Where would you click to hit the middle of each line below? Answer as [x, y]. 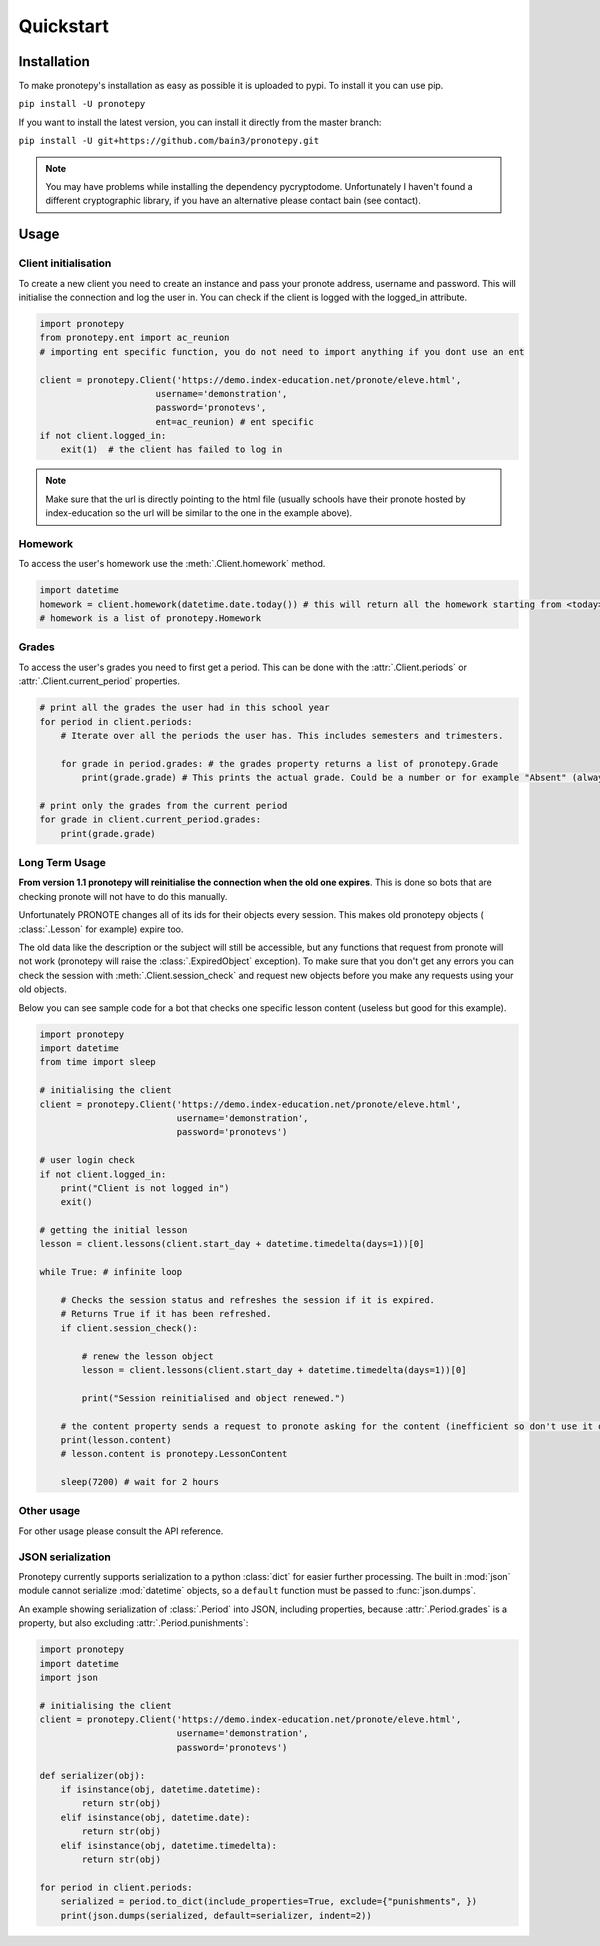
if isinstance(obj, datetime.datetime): [161, 1789]
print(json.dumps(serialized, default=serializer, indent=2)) [216, 1915]
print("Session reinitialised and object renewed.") [213, 1398]
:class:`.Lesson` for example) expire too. [101, 929]
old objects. [42, 989]
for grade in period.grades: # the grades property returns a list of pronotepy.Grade [279, 763]
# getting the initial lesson [113, 1230]
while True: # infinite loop [111, 1272]
